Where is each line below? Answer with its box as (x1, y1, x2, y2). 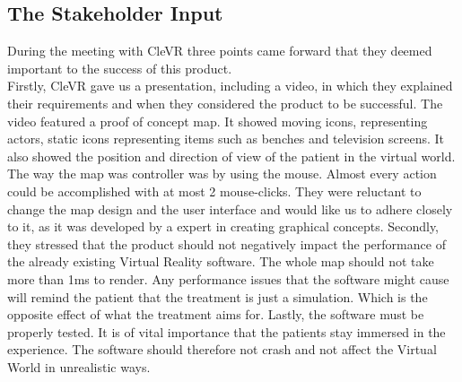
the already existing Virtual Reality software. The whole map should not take (7, 252, 434, 271)
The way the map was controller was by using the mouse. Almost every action (7, 164, 437, 183)
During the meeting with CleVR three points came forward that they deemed (7, 41, 432, 60)
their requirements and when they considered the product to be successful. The (7, 93, 443, 112)
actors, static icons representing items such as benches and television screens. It (7, 129, 445, 148)
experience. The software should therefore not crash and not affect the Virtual (7, 340, 437, 359)
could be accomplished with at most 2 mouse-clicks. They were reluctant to (7, 181, 422, 200)
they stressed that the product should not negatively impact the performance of (7, 234, 446, 253)
